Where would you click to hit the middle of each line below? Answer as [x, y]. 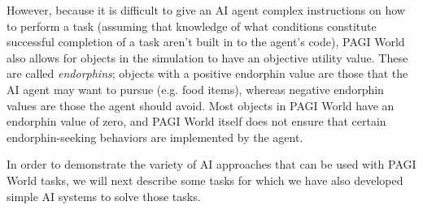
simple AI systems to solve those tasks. [104, 196]
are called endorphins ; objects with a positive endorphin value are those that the [207, 73]
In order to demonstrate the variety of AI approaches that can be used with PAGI [211, 164]
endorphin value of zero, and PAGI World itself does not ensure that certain [196, 121]
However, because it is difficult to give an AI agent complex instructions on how [206, 10]
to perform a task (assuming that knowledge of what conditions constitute [192, 26]
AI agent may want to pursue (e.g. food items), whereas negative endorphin [195, 89]
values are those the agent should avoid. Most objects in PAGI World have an [201, 105]
